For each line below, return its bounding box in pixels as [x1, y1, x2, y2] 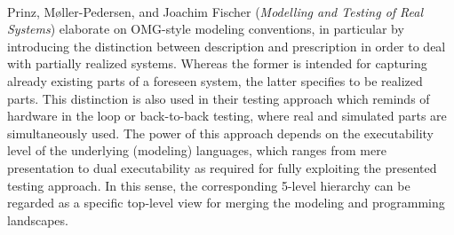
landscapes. [7, 210, 68, 229]
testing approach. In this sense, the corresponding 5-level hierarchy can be [7, 176, 410, 194]
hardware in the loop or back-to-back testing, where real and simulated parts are [7, 106, 447, 125]
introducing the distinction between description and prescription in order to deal [7, 36, 446, 55]
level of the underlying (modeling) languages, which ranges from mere [7, 141, 386, 160]
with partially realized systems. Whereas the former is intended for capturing [7, 54, 427, 73]
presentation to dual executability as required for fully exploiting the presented [7, 158, 437, 176]
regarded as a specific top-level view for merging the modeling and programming [7, 193, 445, 212]
